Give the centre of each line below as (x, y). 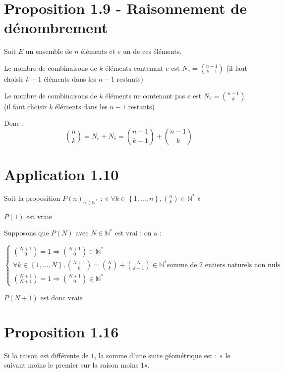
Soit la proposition (32, 198)
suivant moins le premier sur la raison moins (71, 365)
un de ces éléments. (152, 51)
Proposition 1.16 (61, 331)
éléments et (98, 51)
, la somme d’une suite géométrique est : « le (162, 355)
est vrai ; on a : (138, 233)
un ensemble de (49, 51)
